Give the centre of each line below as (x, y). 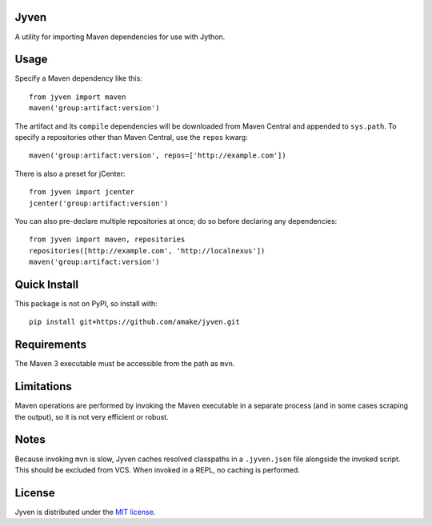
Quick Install (47, 284)
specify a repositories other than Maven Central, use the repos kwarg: (131, 137)
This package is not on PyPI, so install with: (86, 304)
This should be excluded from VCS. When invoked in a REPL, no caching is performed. (157, 470)
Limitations (43, 387)
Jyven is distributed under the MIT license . (85, 512)
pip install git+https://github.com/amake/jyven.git (134, 322)
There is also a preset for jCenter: (70, 173)
